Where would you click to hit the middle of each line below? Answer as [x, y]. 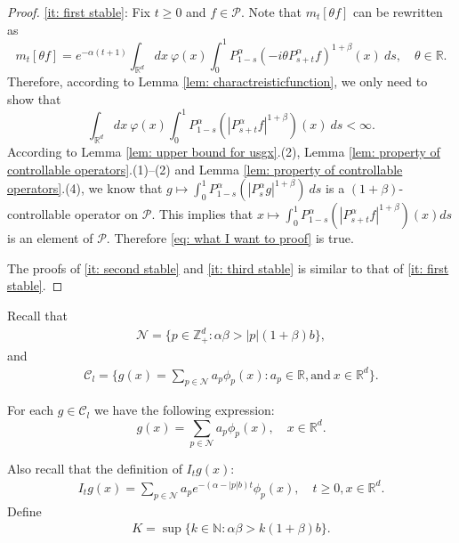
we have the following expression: [184, 410]
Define [24, 511]
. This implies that [202, 214]
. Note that [271, 12]
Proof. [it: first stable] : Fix [79, 12]
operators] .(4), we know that [85, 188]
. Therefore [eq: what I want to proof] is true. [230, 238]
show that [34, 99]
